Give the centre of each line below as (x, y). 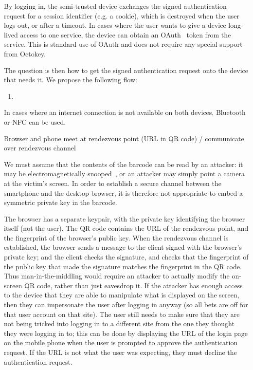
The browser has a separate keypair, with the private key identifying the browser (125, 218)
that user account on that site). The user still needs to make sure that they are (122, 314)
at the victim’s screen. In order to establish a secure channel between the (113, 183)
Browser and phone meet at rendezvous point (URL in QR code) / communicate (124, 138)
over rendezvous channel (40, 148)
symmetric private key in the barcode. (61, 202)
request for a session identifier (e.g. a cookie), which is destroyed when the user (122, 15)
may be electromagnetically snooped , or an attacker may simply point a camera (124, 174)
